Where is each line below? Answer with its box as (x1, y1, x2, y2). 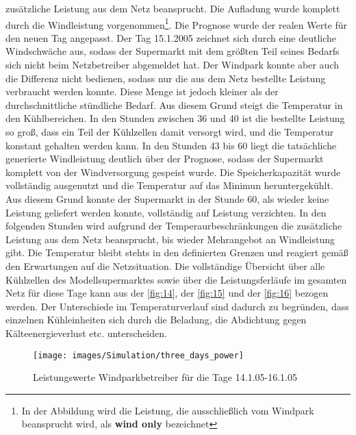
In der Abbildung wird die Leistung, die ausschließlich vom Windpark (21, 403, 314, 417)
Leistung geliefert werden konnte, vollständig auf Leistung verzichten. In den (5, 205, 327, 219)
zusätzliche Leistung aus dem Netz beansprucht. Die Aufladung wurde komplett (5, 1, 340, 15)
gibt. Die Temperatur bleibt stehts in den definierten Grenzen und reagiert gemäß (5, 245, 348, 260)
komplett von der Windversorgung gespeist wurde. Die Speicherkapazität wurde (5, 164, 341, 179)
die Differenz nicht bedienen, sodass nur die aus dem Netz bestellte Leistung (5, 71, 326, 85)
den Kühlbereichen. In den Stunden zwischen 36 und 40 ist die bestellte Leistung (5, 111, 345, 125)
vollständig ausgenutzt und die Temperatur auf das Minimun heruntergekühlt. (5, 178, 333, 192)
